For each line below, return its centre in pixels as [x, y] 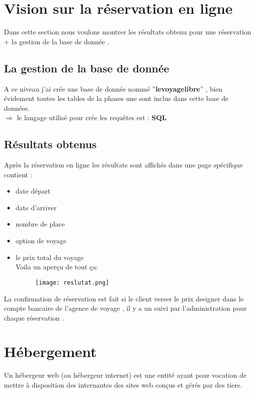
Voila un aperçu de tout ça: [57, 267]
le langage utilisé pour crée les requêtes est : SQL [92, 117]
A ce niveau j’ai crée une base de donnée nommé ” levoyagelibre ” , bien [113, 88]
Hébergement [50, 351]
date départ [33, 191]
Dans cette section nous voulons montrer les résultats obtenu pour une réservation [128, 32]
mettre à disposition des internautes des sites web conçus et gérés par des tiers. [123, 385]
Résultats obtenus [50, 144]
